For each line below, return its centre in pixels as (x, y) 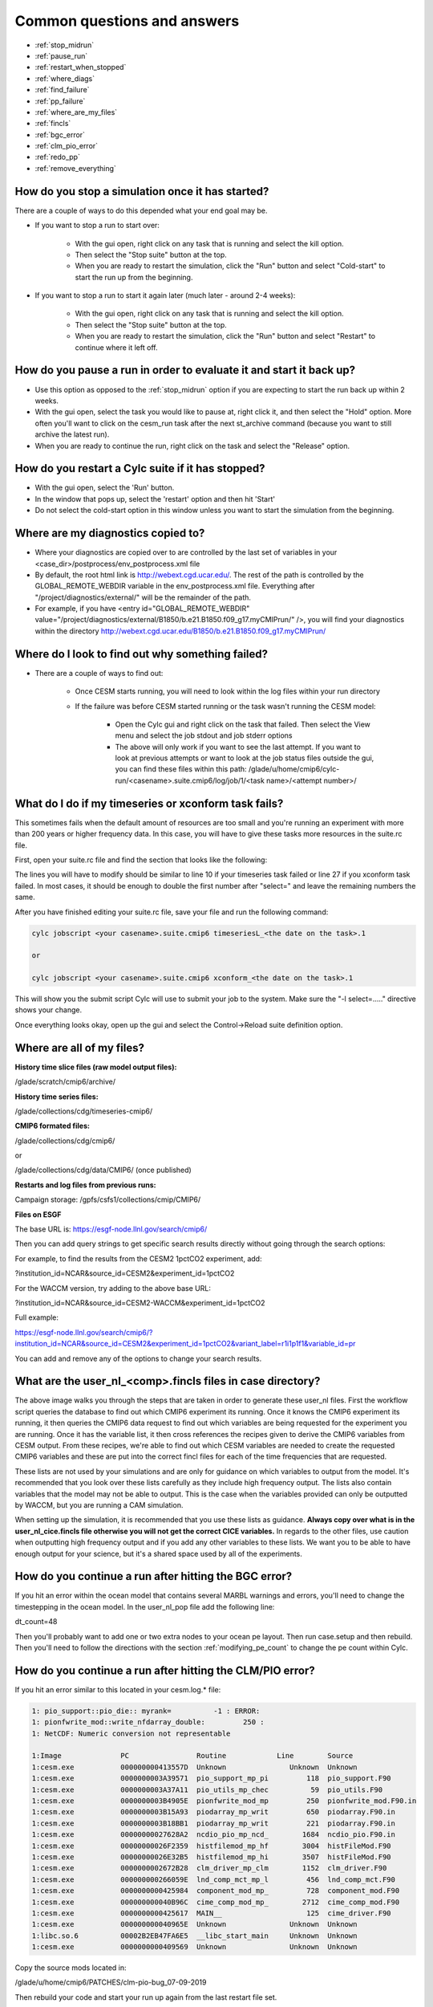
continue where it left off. (116, 347)
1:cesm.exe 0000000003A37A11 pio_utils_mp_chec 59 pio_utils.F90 (207, 1789)
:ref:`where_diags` (65, 78)
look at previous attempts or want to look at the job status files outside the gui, (245, 758)
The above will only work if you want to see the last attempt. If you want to (238, 747)
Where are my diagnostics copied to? (110, 533)
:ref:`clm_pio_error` (67, 146)
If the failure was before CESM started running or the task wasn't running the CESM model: (225, 706)
